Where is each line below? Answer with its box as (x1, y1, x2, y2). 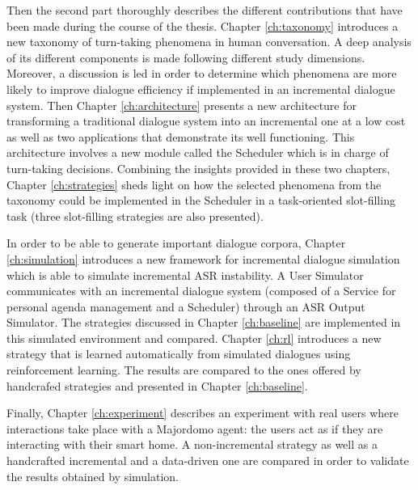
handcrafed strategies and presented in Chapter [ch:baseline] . (6, 377, 308, 394)
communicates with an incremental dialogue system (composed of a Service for (6, 282, 396, 299)
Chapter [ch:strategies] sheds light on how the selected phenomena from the (6, 175, 382, 192)
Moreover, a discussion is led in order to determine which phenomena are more (6, 65, 397, 82)
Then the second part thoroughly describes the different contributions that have (6, 2, 403, 18)
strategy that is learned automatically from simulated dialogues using (6, 345, 351, 362)
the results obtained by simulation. (6, 467, 179, 484)
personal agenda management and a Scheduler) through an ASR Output (6, 298, 365, 315)
